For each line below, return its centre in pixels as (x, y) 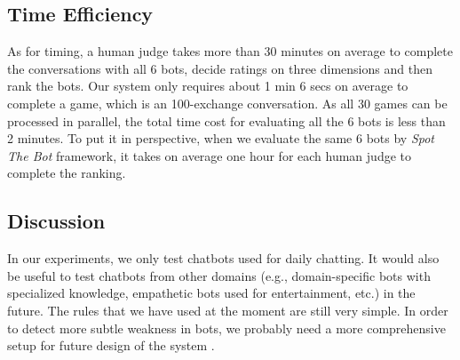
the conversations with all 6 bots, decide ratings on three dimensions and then (220, 68)
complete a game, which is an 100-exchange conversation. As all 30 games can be (227, 103)
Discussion (56, 221)
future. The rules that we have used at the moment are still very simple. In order (228, 310)
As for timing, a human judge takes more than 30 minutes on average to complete (230, 51)
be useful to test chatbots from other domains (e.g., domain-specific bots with (219, 275)
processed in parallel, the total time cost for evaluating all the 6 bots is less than (226, 120)
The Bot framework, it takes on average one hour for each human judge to (209, 155)
